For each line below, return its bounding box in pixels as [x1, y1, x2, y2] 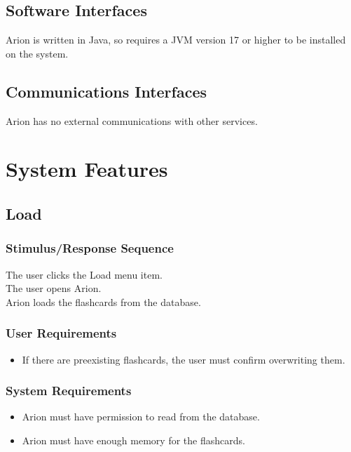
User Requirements [6, 324, 117, 342]
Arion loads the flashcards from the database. [6, 294, 201, 309]
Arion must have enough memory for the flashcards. [22, 432, 245, 447]
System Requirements [6, 382, 132, 399]
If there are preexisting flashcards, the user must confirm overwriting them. [22, 352, 345, 366]
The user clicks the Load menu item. [6, 267, 163, 281]
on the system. [6, 46, 69, 60]
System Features [6, 154, 168, 183]
